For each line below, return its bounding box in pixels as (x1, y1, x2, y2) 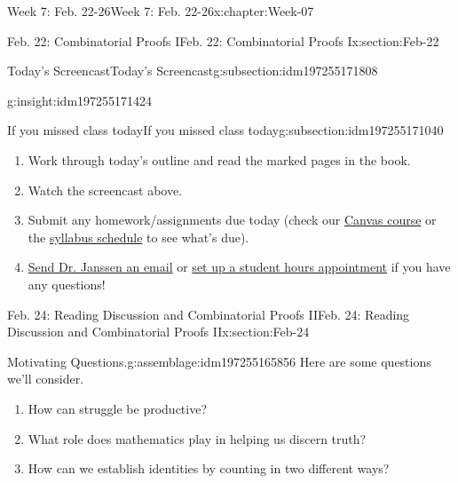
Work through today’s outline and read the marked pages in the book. (28, 150, 411, 169)
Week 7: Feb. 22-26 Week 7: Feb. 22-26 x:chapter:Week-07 (7, 2, 314, 20)
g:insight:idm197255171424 (7, 91, 153, 109)
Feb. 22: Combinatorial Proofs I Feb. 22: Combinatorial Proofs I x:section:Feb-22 (7, 31, 439, 50)
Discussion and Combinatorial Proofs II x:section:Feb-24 (7, 322, 310, 341)
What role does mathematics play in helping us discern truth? (28, 429, 367, 447)
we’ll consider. (7, 369, 84, 388)
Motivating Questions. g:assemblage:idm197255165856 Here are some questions (7, 352, 431, 370)
